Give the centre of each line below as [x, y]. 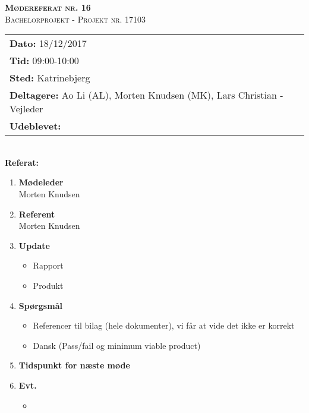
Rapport [48, 265]
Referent [37, 214]
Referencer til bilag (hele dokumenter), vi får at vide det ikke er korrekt [164, 325]
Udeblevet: [35, 126]
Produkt [48, 285]
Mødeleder [41, 182]
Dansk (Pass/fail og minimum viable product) [117, 345]
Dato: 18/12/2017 [48, 43]
